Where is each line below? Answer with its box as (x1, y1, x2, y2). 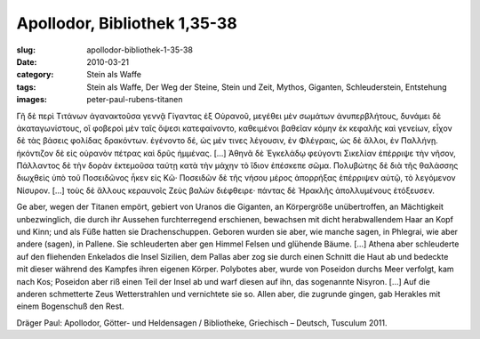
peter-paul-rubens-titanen (86, 94, 183, 105)
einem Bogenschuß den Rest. (16, 301, 124, 311)
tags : (16, 81, 36, 93)
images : (16, 94, 48, 105)
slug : (16, 44, 36, 55)
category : (16, 69, 54, 80)
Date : (16, 56, 37, 67)
